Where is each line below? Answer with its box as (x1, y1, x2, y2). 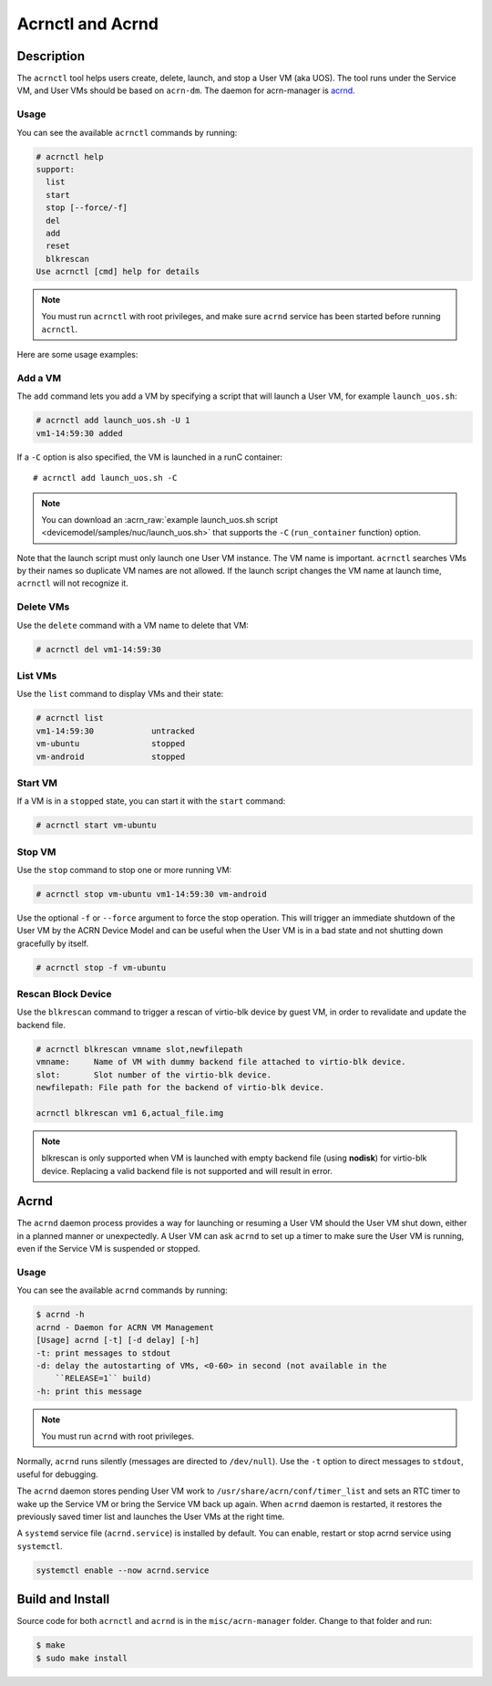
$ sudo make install (36, 1652, 128, 1663)
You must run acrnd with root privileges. (41, 1431, 195, 1441)
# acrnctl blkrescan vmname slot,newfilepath (36, 1044, 243, 1054)
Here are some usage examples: (16, 349, 138, 360)
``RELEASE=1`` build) (55, 1373, 152, 1384)
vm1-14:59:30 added (36, 428, 123, 438)
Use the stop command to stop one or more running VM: (16, 864, 232, 875)
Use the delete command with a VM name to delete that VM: (16, 619, 250, 630)
